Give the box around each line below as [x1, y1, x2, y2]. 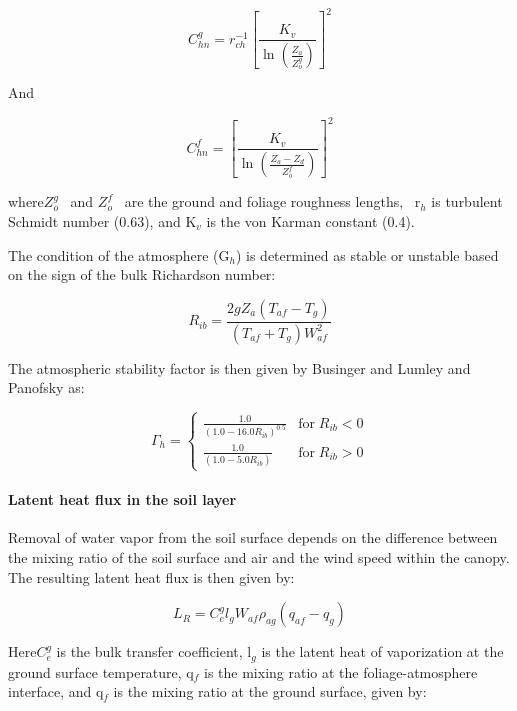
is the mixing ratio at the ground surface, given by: [113, 681, 427, 702]
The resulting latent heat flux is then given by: [8, 566, 295, 587]
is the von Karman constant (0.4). [206, 210, 415, 231]
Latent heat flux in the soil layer [8, 489, 237, 510]
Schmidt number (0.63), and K [8, 210, 197, 231]
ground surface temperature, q [8, 661, 194, 682]
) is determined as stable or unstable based [235, 244, 499, 265]
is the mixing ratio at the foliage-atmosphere [204, 661, 478, 682]
